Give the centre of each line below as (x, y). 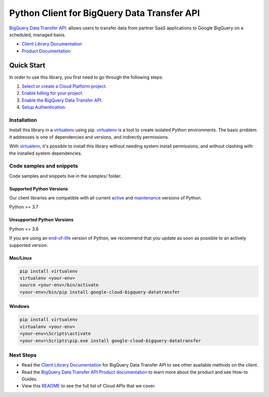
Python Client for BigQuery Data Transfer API (105, 13)
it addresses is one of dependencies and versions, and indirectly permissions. (89, 137)
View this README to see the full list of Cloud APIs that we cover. (89, 386)
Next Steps (23, 355)
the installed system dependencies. (46, 153)
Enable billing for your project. (53, 93)
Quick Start (27, 65)
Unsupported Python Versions (41, 220)
